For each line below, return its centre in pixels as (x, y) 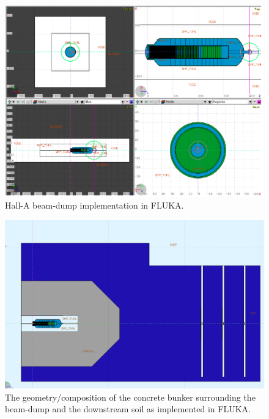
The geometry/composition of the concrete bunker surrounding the (130, 397)
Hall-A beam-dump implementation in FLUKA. (94, 205)
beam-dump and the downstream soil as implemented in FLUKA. (128, 409)
